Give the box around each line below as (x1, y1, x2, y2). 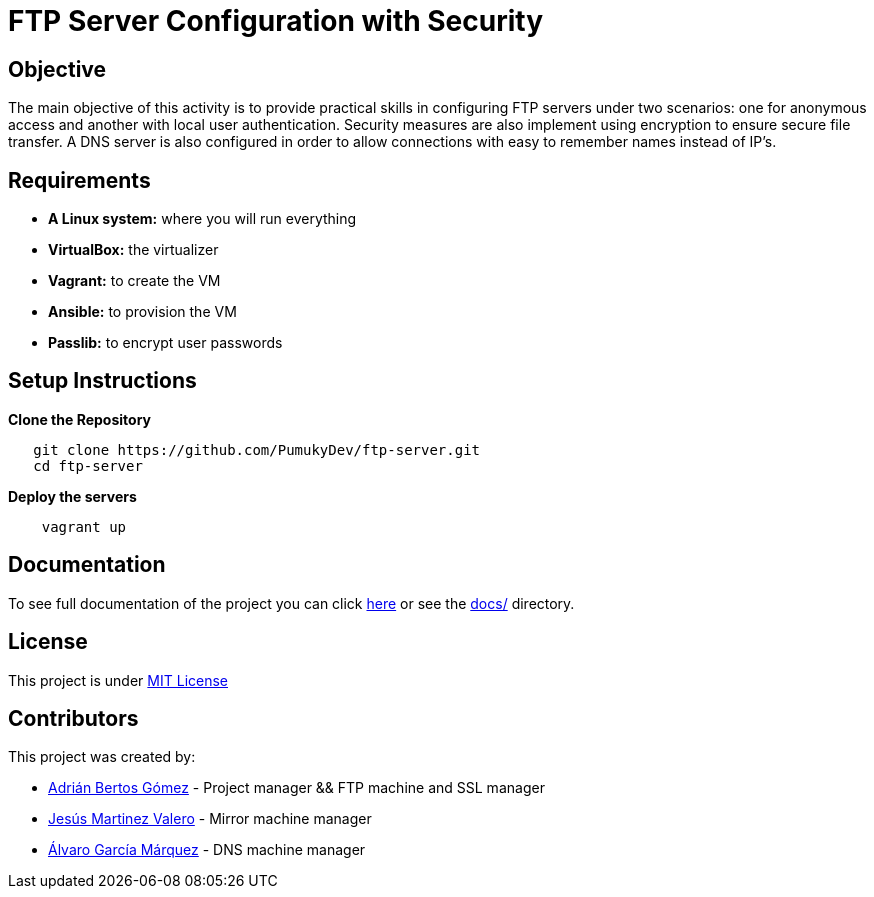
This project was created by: (8, 748, 196, 766)
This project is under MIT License (8, 671, 228, 689)
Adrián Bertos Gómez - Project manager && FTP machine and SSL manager (48, 779, 545, 797)
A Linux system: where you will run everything (48, 210, 357, 228)
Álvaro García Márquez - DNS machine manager (48, 841, 366, 859)
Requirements (8, 167, 151, 193)
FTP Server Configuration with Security (8, 4, 544, 38)
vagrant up (41, 518, 127, 535)
